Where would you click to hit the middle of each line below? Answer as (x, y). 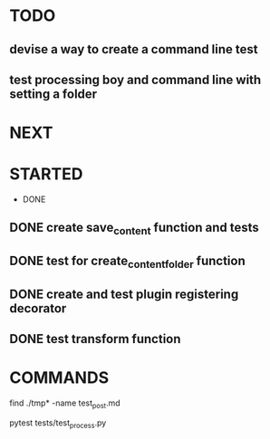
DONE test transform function (95, 339)
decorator (38, 308)
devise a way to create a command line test (134, 49)
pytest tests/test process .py (58, 424)
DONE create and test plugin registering (124, 294)
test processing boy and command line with (135, 79)
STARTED (46, 174)
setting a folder (53, 94)
